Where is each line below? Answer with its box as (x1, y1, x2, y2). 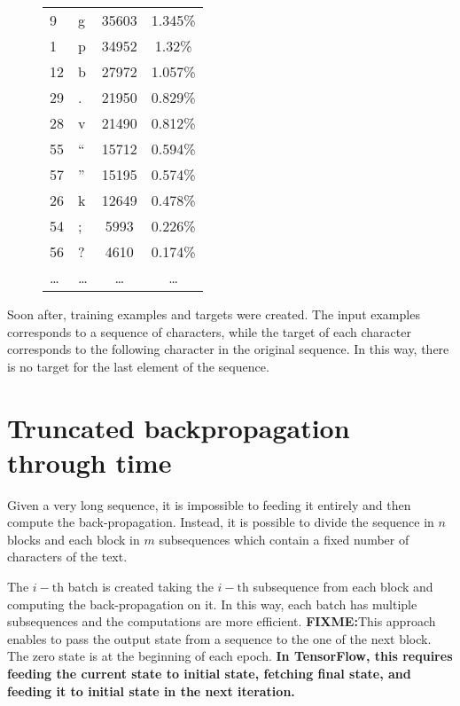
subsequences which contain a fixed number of (159, 529, 409, 548)
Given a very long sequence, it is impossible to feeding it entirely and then (7, 495, 411, 514)
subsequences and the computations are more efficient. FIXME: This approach (7, 612, 436, 631)
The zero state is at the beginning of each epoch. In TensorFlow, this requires (7, 647, 453, 665)
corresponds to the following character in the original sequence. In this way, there (7, 340, 449, 358)
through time (7, 443, 172, 480)
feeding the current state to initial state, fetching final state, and (7, 664, 411, 683)
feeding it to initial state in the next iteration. (7, 681, 295, 700)
